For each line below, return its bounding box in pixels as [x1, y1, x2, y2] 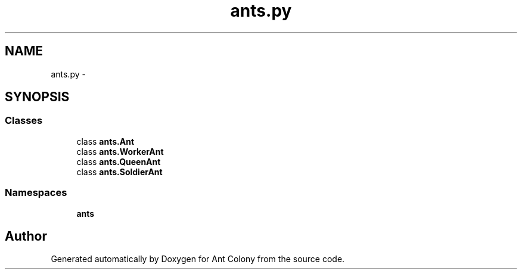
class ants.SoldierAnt [76, 166, 163, 177]
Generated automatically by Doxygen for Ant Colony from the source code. [51, 254, 345, 264]
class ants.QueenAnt [76, 156, 161, 167]
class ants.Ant [76, 136, 135, 147]
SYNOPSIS [5, 89, 70, 105]
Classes [5, 114, 43, 127]
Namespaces [5, 186, 67, 199]
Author [5, 228, 47, 244]
